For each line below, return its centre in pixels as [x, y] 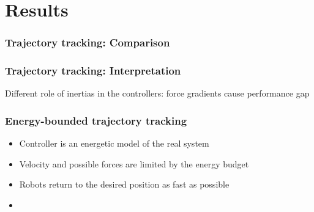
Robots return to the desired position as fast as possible [124, 184]
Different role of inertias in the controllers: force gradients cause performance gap [157, 93]
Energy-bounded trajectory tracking [96, 120]
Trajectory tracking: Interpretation [93, 71]
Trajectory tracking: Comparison [88, 42]
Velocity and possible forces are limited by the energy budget [134, 163]
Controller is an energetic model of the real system [114, 143]
